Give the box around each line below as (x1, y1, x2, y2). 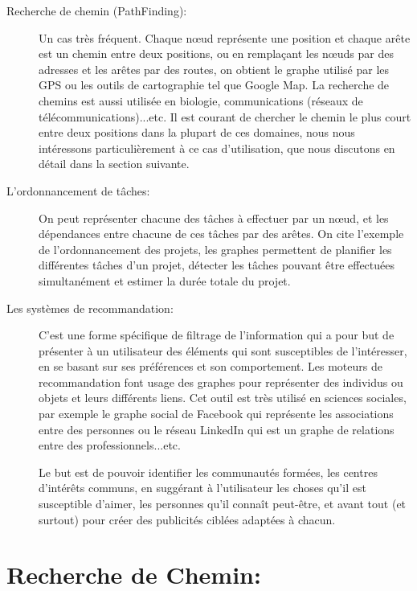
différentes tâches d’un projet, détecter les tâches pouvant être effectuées (39, 257, 395, 273)
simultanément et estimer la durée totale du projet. (39, 272, 291, 289)
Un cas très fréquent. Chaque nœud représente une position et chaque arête (39, 29, 411, 46)
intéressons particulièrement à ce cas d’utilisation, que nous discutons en (39, 139, 395, 156)
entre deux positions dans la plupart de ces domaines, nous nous (39, 124, 355, 141)
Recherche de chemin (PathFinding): (6, 2, 187, 18)
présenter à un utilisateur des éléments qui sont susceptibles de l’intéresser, (39, 342, 407, 359)
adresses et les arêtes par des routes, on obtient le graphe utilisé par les (39, 60, 390, 77)
